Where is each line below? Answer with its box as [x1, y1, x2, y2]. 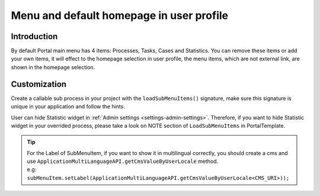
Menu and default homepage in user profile [11, 9, 228, 22]
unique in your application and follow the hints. [11, 103, 126, 110]
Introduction [11, 31, 58, 41]
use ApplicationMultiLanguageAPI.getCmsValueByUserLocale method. [27, 158, 219, 165]
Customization [11, 79, 67, 89]
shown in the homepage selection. [11, 63, 95, 70]
